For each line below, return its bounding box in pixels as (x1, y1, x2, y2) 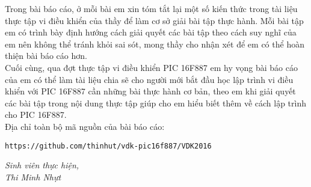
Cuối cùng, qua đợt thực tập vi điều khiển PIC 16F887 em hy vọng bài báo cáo (5, 61, 298, 73)
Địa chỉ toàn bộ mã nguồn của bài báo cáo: (5, 120, 165, 132)
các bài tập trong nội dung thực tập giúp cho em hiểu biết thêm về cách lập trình (5, 96, 306, 109)
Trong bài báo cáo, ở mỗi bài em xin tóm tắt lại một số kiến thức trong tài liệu (5, 2, 298, 14)
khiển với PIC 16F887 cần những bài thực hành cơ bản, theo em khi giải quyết (5, 85, 296, 97)
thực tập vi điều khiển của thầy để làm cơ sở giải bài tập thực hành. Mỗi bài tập (5, 14, 304, 26)
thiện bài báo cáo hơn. (5, 49, 87, 62)
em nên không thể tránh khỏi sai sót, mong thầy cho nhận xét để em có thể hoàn (5, 37, 304, 50)
